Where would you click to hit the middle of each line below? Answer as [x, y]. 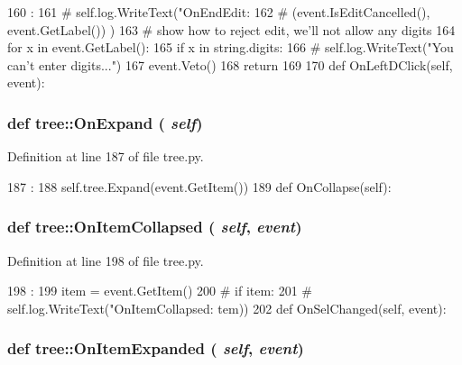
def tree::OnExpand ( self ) [105, 122]
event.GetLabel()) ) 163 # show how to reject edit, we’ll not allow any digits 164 [231, 29]
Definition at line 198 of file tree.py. [106, 260]
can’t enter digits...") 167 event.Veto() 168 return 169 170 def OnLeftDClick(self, [230, 64]
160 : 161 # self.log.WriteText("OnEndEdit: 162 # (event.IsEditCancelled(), [219, 12]
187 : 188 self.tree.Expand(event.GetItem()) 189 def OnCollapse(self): [199, 186]
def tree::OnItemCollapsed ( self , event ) [155, 227]
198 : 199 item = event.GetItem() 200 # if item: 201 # [160, 291]
